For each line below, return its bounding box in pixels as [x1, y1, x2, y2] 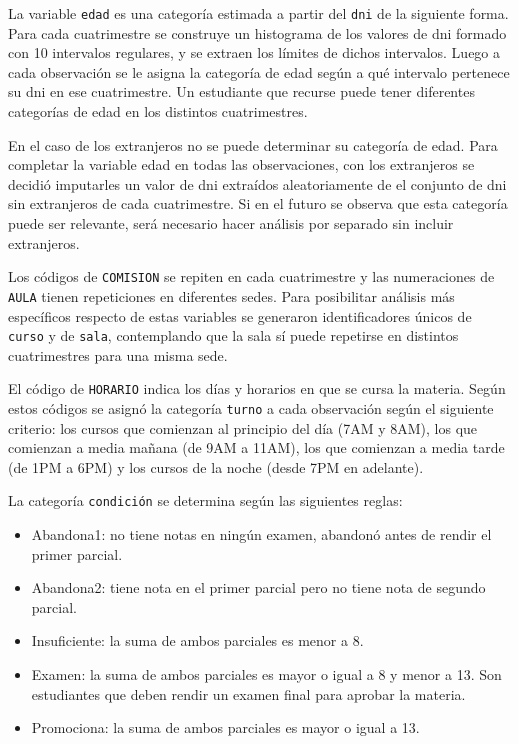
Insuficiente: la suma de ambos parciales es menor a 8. [31, 630, 364, 651]
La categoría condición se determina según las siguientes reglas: [8, 490, 403, 511]
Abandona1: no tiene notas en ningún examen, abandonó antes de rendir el [31, 524, 492, 545]
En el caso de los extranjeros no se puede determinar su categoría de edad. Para [8, 134, 498, 155]
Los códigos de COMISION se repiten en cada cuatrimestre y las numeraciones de [8, 266, 495, 287]
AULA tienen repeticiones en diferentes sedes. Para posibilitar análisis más [8, 285, 455, 306]
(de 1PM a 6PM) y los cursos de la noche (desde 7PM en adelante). [8, 456, 424, 477]
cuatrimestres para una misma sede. [8, 344, 228, 365]
